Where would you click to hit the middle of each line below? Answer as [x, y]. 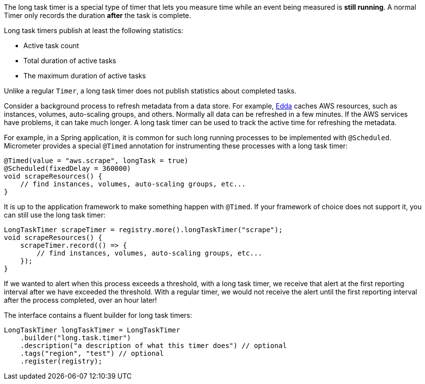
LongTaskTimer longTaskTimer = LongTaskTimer [92, 330]
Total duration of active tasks [70, 61]
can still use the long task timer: [55, 215]
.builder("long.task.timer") [76, 338]
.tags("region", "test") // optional [92, 353]
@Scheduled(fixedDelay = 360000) [68, 168]
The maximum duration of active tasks [85, 76]
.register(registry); [61, 361]
